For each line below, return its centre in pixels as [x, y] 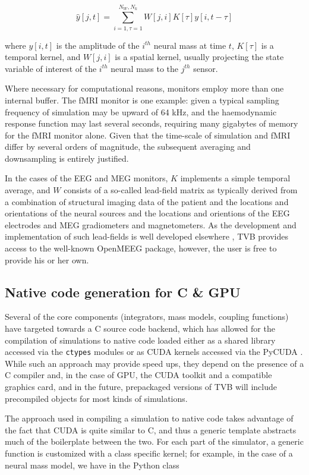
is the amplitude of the [98, 45]
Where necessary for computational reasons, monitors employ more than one [144, 88]
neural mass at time [190, 45]
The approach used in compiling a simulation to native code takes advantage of [149, 418]
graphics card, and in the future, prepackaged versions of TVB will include [141, 387]
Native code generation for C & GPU [123, 292]
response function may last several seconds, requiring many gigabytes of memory [152, 123]
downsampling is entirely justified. [67, 158]
